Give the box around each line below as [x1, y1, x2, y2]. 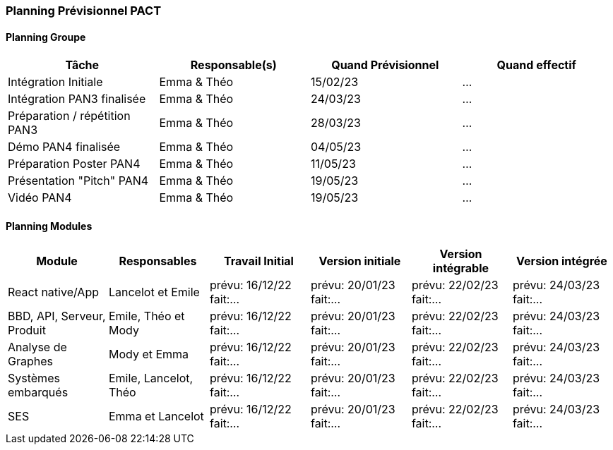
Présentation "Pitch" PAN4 [8, 174, 149, 188]
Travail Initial [224, 254, 294, 269]
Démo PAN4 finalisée [8, 140, 121, 154]
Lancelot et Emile [108, 285, 200, 300]
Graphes [8, 354, 53, 369]
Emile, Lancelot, [108, 371, 194, 386]
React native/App [8, 285, 99, 300]
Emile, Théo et [108, 309, 185, 324]
